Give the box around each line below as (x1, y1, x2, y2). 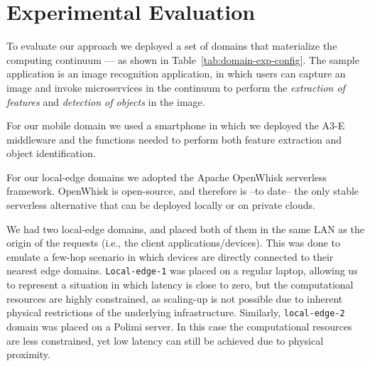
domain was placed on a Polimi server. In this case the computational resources (6, 318, 352, 333)
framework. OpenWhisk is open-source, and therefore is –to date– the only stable (6, 183, 359, 198)
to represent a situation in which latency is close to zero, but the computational (6, 277, 354, 292)
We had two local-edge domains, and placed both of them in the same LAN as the (6, 221, 364, 236)
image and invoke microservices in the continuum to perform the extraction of (6, 80, 345, 95)
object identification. (6, 146, 96, 161)
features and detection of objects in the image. (6, 94, 205, 109)
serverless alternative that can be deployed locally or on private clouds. (6, 198, 315, 212)
